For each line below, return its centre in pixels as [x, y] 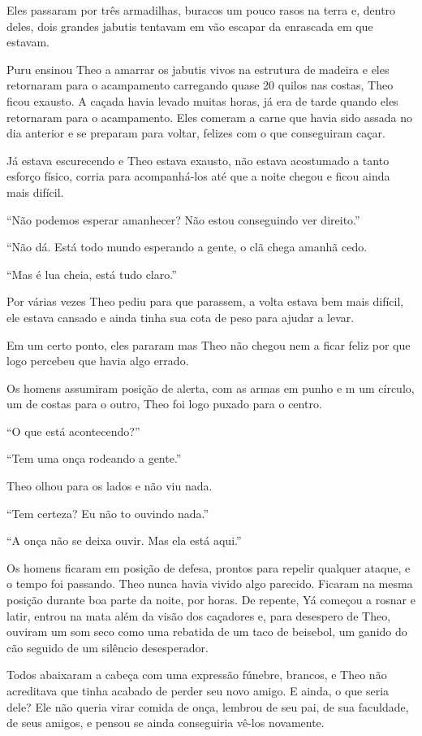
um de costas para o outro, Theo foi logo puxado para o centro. [164, 404]
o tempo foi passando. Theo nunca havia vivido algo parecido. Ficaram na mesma [210, 584]
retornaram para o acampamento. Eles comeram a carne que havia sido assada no [210, 117]
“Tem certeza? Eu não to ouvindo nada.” [108, 513]
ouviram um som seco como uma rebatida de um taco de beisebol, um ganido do [207, 631]
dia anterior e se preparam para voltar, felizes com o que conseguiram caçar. [196, 133]
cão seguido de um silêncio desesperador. [108, 647]
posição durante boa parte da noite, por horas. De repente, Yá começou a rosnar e [211, 600]
